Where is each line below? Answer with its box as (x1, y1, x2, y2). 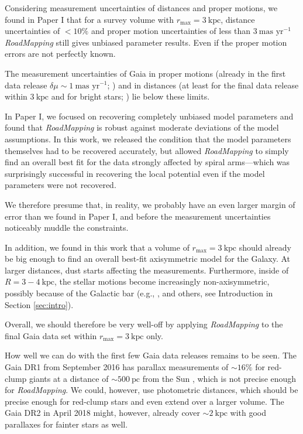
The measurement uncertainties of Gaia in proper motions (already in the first (5, 67, 286, 79)
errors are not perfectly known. (5, 47, 116, 60)
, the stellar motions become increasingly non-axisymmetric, (54, 275, 270, 288)
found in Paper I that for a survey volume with (5, 13, 174, 25)
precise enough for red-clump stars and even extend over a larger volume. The (5, 395, 284, 407)
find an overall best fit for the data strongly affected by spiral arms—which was (5, 156, 290, 168)
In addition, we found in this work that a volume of (5, 241, 190, 253)
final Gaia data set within (5, 329, 97, 341)
